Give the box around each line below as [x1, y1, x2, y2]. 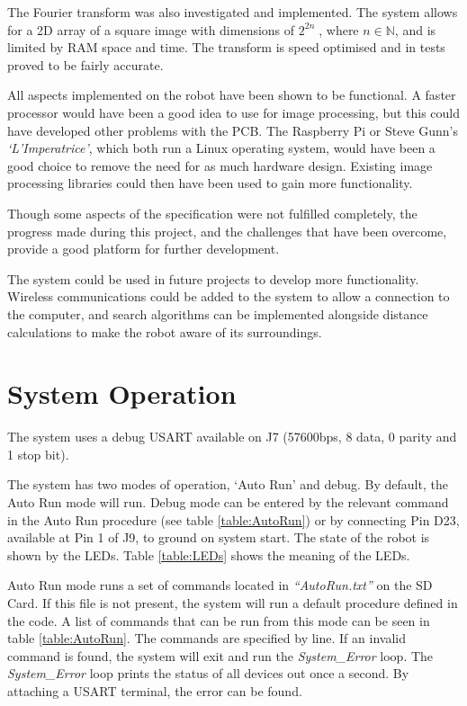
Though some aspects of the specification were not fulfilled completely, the [7, 203, 418, 222]
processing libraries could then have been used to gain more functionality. [7, 174, 413, 192]
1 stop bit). [7, 444, 69, 463]
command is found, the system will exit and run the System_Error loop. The [7, 646, 434, 665]
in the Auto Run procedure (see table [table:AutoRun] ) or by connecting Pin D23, [7, 510, 460, 529]
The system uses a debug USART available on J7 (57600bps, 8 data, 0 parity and [7, 427, 457, 446]
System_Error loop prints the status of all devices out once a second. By [7, 664, 409, 683]
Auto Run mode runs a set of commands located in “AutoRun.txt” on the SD [7, 576, 433, 594]
